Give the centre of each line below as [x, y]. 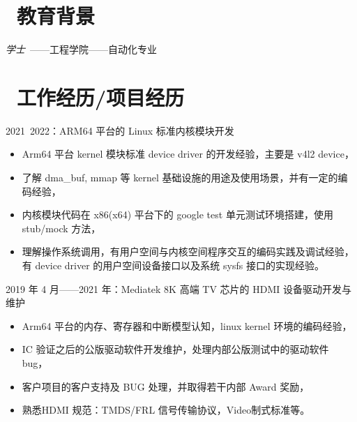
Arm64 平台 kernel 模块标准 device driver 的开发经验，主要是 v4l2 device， [188, 154]
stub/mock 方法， [61, 228]
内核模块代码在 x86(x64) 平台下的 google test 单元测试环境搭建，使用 [177, 214]
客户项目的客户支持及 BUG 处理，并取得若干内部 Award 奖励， [166, 386]
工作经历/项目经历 [101, 97]
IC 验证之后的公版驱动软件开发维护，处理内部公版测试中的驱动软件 [175, 349]
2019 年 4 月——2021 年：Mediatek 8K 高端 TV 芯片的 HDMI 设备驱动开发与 [178, 288]
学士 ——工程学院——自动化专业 [81, 49]
